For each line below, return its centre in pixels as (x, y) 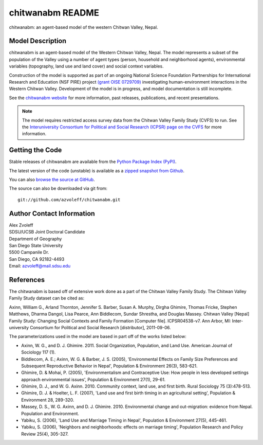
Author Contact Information (52, 213)
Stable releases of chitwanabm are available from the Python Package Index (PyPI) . (93, 162)
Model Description (38, 41)
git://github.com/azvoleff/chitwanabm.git (69, 200)
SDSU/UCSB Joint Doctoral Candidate (47, 232)
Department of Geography (35, 239)
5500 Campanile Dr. (29, 252)
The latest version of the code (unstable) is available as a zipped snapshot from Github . (97, 171)
